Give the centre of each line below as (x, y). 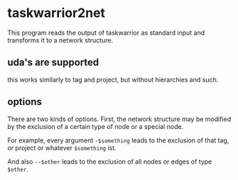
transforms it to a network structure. (60, 40)
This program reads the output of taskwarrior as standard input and (106, 33)
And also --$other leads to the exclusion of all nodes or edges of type (110, 162)
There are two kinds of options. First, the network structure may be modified (119, 119)
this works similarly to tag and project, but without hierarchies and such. (113, 79)
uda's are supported (53, 63)
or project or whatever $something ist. (62, 147)
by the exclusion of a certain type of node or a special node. (96, 126)
